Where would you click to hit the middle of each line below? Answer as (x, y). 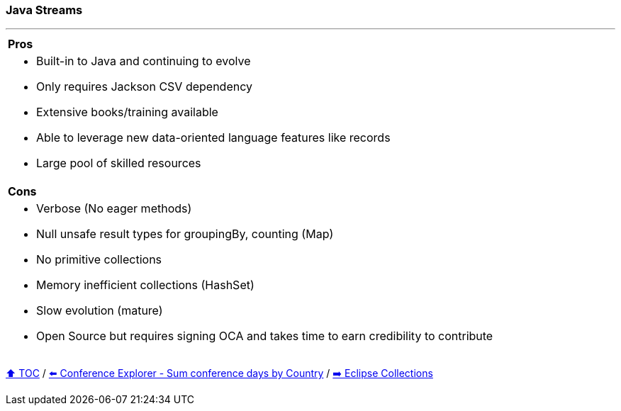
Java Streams (44, 10)
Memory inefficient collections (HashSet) (145, 285)
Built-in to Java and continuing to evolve (144, 61)
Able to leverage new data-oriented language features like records (213, 138)
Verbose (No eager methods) (114, 209)
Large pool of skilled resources (119, 163)
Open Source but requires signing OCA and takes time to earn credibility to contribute (265, 336)
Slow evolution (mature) (100, 311)
